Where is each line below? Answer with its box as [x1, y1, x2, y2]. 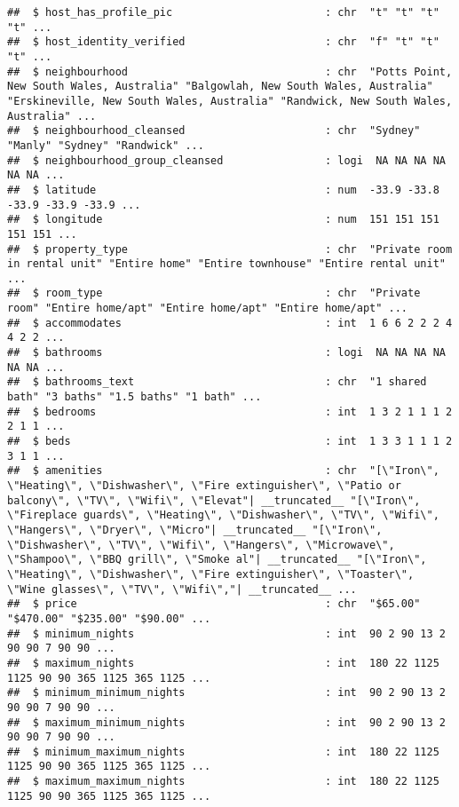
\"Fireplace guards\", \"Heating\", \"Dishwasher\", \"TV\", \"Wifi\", [7, 509, 439, 522]
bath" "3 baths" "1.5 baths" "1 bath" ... [7, 391, 262, 404]
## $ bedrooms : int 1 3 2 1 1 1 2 [7, 405, 453, 418]
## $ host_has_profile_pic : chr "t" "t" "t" [7, 6, 439, 19]
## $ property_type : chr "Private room [7, 242, 453, 256]
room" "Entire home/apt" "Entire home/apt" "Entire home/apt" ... [7, 302, 408, 315]
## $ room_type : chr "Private [7, 287, 421, 300]
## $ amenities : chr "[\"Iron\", [7, 464, 439, 478]
